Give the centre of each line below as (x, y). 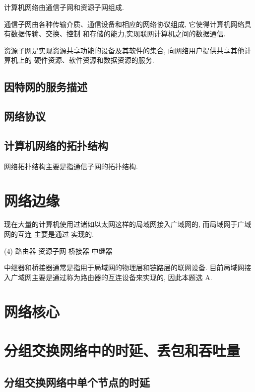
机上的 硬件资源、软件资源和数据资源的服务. (82, 60)
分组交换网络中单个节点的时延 (77, 382)
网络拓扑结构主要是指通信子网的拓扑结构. (71, 166)
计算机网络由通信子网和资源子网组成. (64, 7)
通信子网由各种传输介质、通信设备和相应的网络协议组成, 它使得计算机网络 (124, 24)
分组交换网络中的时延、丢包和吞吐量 (122, 350)
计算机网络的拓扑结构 (56, 145)
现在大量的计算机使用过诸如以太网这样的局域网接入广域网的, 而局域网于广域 (128, 224)
